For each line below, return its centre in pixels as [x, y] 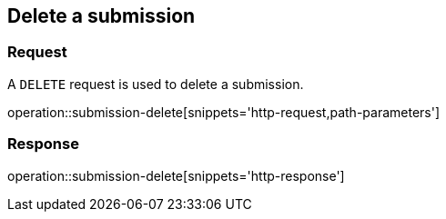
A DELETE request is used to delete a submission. [156, 84]
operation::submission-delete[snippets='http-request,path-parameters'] [224, 112]
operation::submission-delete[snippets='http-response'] [176, 175]
